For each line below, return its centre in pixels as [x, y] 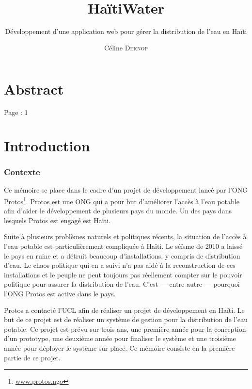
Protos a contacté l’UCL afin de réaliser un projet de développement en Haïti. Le [124, 310]
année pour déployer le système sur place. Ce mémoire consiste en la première [119, 348]
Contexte [22, 172]
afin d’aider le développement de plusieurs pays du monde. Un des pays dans [118, 211]
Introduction [47, 146]
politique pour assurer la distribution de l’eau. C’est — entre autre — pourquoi [122, 284]
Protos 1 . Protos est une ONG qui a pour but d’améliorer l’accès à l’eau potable [122, 201]
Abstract [34, 89]
